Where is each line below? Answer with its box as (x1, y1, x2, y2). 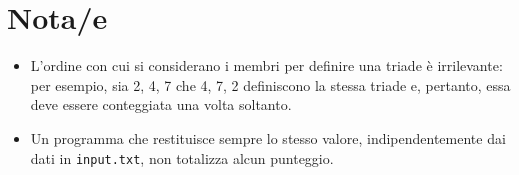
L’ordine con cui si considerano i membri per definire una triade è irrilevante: (30, 55, 503, 76)
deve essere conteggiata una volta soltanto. (30, 94, 292, 115)
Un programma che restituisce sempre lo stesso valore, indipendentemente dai (30, 127, 506, 148)
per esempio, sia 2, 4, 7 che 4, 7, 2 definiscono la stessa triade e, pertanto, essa (30, 74, 511, 95)
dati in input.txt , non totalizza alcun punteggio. (30, 147, 334, 168)
